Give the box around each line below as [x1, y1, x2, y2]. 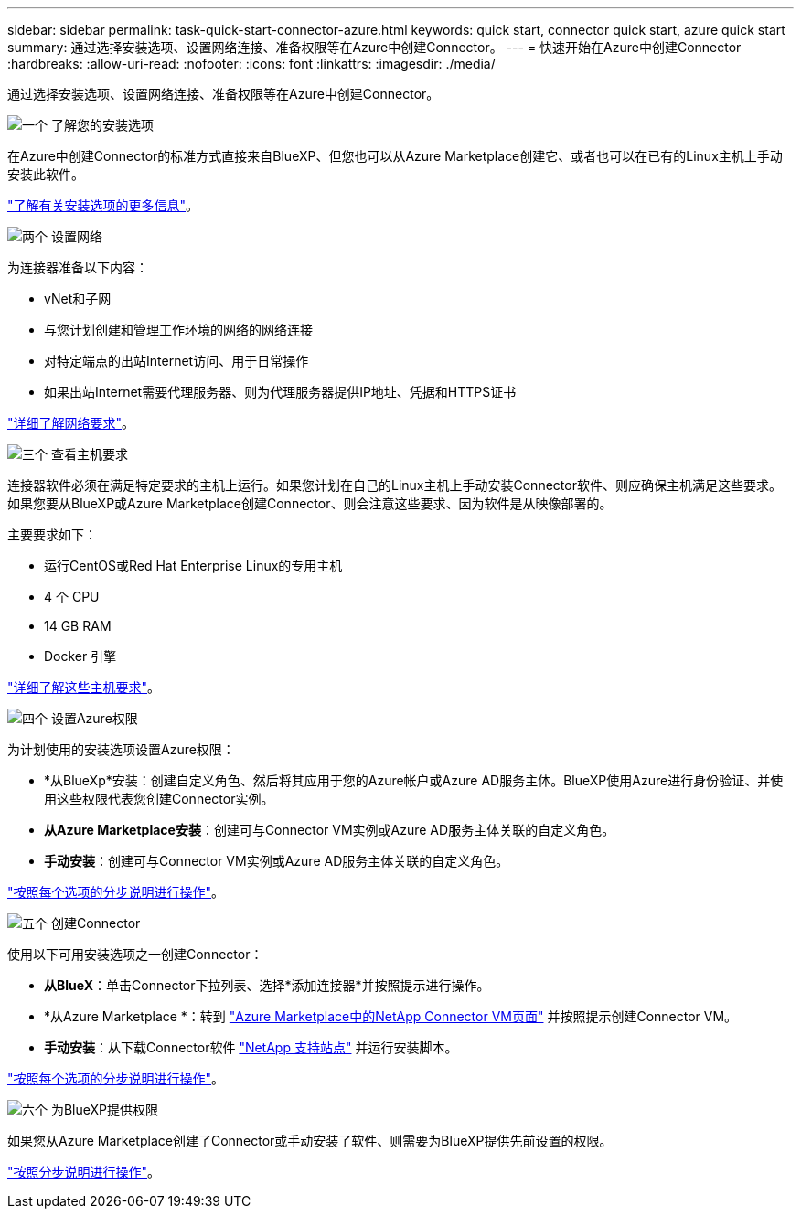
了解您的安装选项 [50, 117, 154, 133]
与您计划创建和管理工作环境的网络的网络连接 [44, 322, 313, 337]
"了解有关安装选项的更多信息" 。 [7, 197, 199, 213]
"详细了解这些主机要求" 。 [7, 679, 161, 695]
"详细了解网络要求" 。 [7, 415, 135, 431]
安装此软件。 [7, 166, 84, 182]
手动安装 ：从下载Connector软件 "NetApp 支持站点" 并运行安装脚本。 [44, 1040, 458, 1055]
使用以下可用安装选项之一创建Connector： [7, 946, 263, 962]
